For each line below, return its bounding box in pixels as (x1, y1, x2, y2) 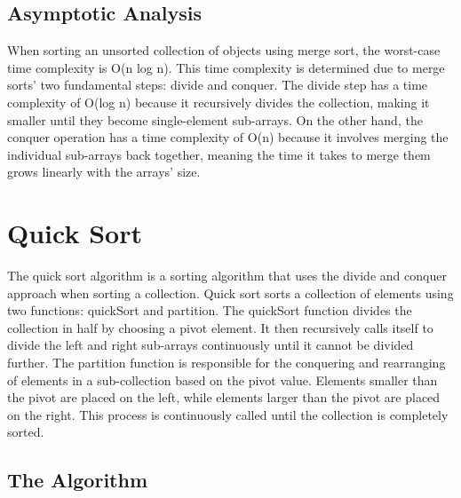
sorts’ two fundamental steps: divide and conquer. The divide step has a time (7, 75, 428, 94)
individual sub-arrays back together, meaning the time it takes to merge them (7, 145, 431, 163)
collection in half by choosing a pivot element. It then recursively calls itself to (7, 318, 433, 336)
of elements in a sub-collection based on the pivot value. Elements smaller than (7, 370, 438, 389)
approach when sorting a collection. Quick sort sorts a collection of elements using (7, 283, 454, 302)
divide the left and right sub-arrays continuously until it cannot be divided (7, 336, 414, 354)
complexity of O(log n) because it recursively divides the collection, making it (7, 92, 430, 111)
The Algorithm (7, 466, 148, 494)
